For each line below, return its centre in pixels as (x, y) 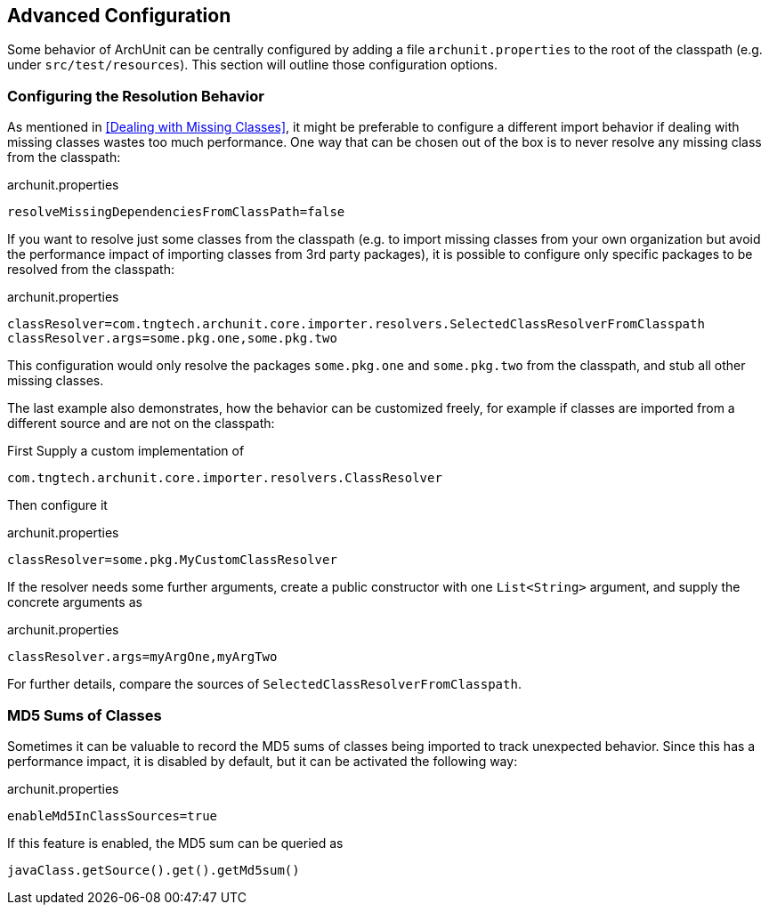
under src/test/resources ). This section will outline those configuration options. (252, 65)
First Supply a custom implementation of (126, 451)
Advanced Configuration (119, 16)
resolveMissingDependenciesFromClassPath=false (176, 212)
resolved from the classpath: (91, 270)
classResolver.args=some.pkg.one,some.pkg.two (172, 339)
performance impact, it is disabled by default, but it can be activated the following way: (263, 761)
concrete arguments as (75, 602)
